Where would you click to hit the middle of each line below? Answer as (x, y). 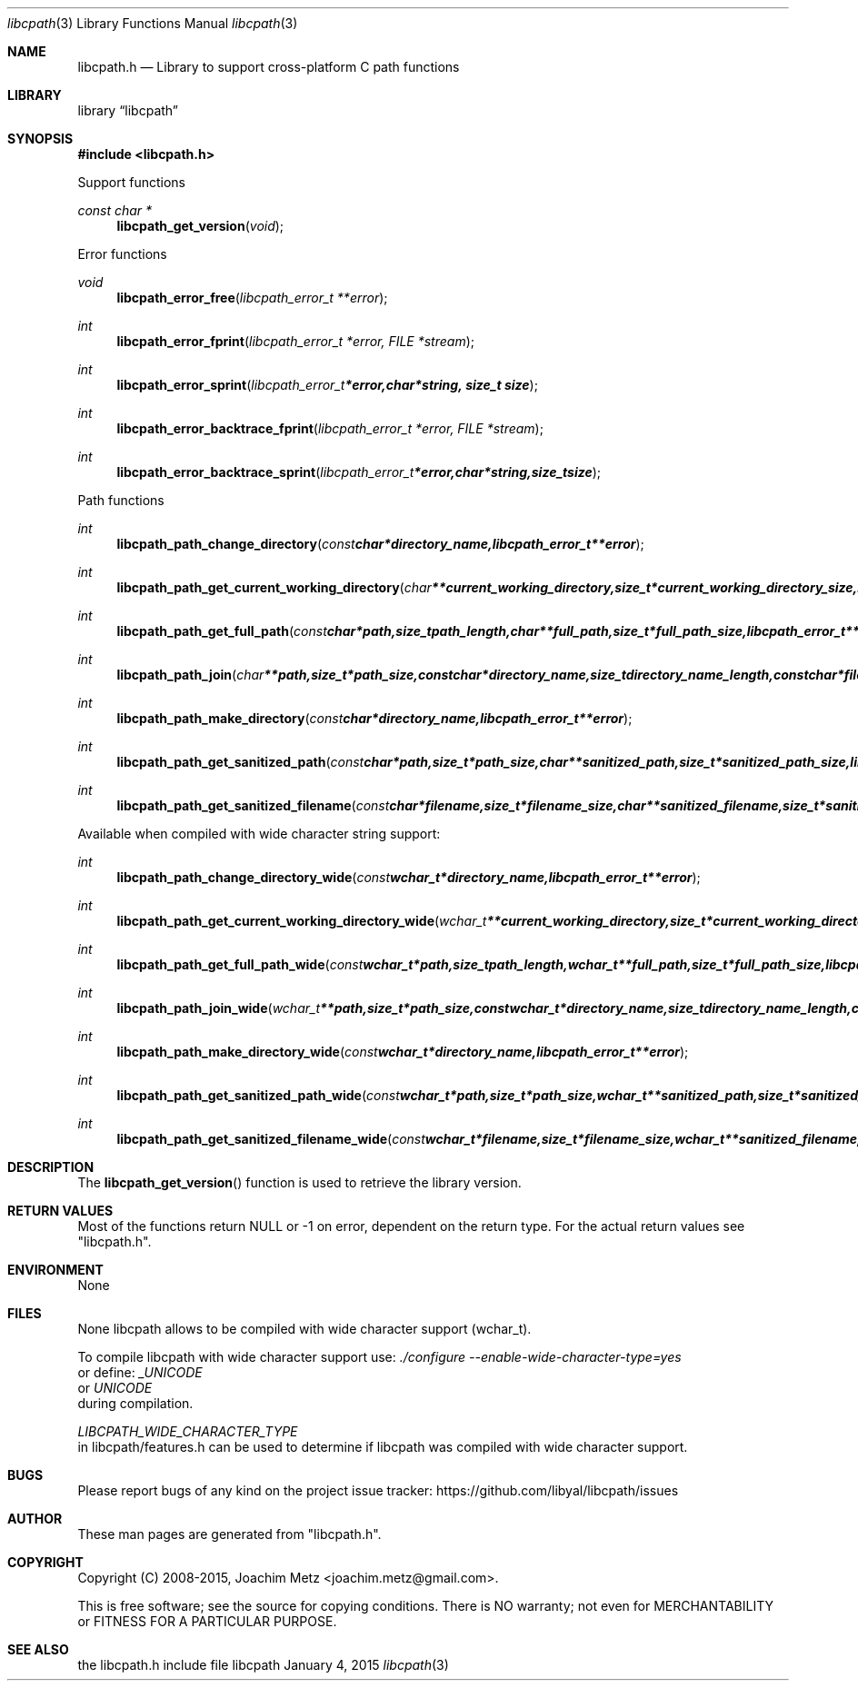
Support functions (131, 182)
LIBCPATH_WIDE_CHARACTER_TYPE (188, 1431)
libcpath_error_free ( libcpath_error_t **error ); (252, 298)
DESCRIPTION (51, 1167)
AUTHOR (35, 1519)
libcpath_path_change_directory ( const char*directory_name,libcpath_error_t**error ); (380, 544)
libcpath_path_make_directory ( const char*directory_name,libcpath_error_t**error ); (374, 718)
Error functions (122, 254)
